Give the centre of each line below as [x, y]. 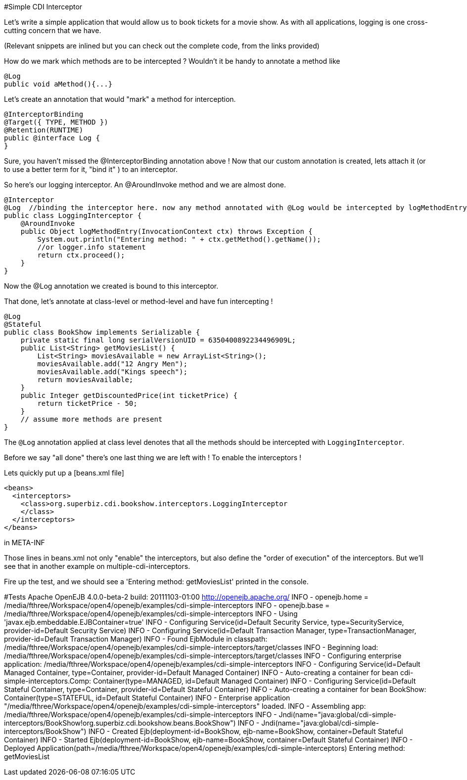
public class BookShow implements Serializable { [102, 332]
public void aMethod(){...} [58, 84]
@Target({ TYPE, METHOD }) [56, 122]
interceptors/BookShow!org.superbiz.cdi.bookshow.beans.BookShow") [120, 723]
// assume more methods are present [92, 419]
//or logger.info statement [92, 247]
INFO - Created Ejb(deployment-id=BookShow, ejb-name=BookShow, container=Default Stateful [246, 731]
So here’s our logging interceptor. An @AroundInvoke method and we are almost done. [145, 185]
